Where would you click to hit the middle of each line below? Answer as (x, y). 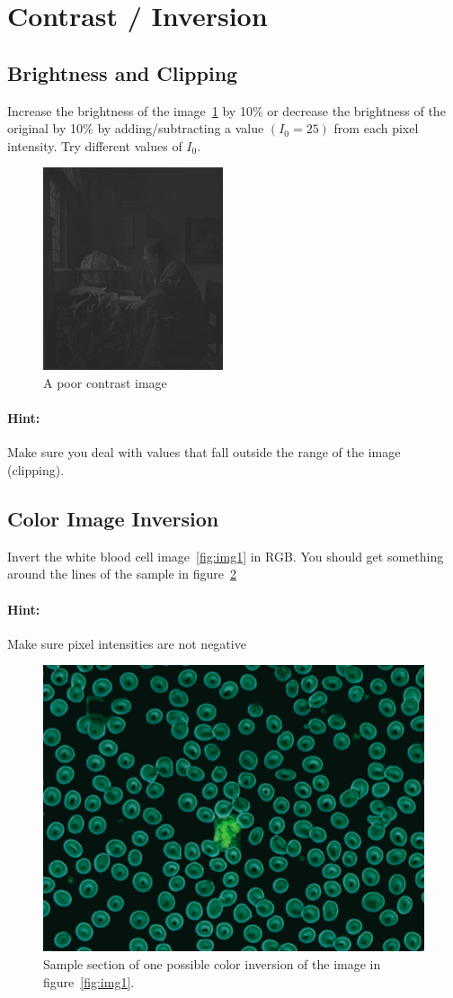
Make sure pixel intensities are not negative (127, 643)
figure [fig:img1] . (89, 981)
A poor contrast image (105, 382)
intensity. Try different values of (95, 145)
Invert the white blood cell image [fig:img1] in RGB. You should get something (226, 556)
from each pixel (376, 128)
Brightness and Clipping (123, 72)
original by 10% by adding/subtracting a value (136, 128)
